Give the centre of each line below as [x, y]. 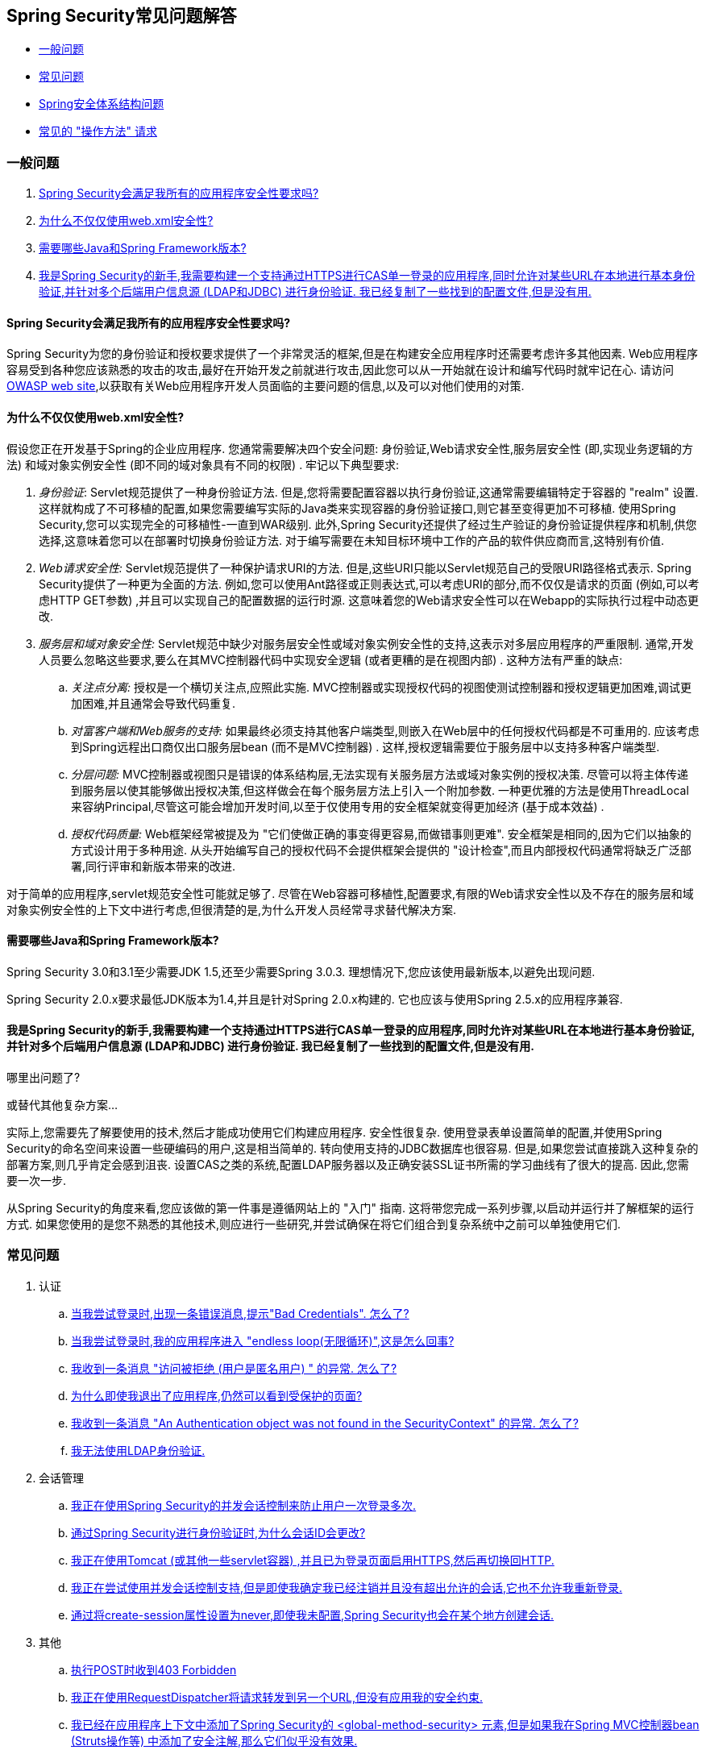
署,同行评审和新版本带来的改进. [154, 866]
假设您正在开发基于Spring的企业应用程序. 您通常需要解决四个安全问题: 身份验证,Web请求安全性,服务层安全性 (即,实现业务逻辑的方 [350, 448]
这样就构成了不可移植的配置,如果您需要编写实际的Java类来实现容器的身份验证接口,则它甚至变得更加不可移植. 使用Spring [357, 508]
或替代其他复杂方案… [62, 1105]
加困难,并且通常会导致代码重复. [154, 703]
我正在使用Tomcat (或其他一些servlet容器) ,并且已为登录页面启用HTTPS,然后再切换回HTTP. [313, 1560]
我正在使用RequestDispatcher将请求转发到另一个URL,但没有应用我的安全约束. [277, 1697]
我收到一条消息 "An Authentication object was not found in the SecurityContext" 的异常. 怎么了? [325, 1423]
